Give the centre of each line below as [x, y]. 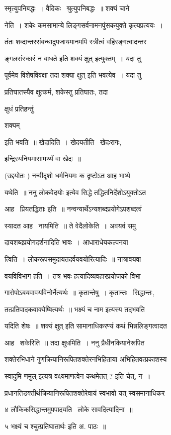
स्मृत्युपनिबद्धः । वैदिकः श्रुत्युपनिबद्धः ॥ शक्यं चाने [67, 8]
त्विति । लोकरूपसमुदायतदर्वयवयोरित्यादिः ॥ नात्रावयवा [73, 259]
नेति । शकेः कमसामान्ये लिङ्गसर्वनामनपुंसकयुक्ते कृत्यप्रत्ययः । [84, 25]
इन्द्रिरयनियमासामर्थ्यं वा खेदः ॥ [43, 159]
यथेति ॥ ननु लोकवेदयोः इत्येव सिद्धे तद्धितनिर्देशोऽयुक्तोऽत [75, 192]
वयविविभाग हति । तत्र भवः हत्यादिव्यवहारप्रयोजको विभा [73, 275]
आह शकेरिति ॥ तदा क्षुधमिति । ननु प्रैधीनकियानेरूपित [75, 342]
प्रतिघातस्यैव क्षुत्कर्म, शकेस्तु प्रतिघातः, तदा [56, 91]
